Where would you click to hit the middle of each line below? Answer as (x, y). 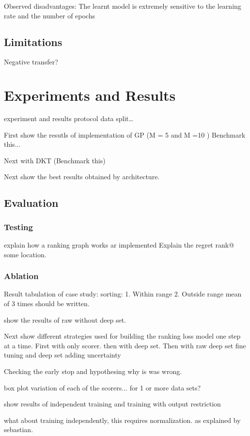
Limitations (33, 41)
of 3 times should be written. (47, 304)
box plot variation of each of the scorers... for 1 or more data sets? (102, 387)
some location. (25, 254)
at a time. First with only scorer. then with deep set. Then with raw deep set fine (125, 345)
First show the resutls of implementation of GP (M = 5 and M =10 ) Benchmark (125, 134)
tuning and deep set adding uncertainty (62, 355)
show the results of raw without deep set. (65, 319)
